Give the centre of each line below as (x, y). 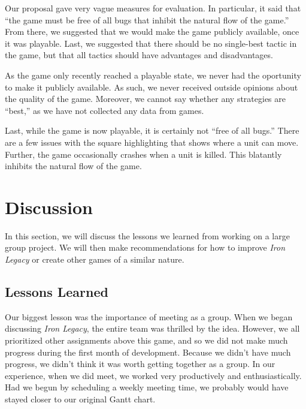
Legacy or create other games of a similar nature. (95, 259)
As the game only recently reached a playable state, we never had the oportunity (153, 75)
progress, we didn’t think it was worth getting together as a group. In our (140, 364)
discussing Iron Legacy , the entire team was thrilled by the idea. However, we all (152, 328)
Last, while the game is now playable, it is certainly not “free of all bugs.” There (152, 130)
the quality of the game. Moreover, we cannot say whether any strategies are (145, 99)
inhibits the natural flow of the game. (73, 166)
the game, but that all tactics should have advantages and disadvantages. (139, 55)
